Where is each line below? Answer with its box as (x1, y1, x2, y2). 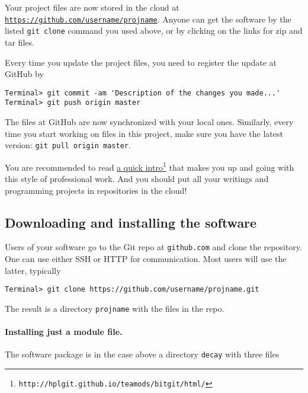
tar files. (5, 36, 34, 48)
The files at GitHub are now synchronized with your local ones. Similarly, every (5, 116, 294, 127)
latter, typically (5, 264, 61, 276)
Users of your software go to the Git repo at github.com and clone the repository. (5, 241, 302, 253)
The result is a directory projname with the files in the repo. (5, 302, 224, 314)
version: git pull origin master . (5, 139, 131, 151)
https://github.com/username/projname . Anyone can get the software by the (5, 12, 291, 25)
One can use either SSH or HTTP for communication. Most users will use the (5, 253, 287, 265)
